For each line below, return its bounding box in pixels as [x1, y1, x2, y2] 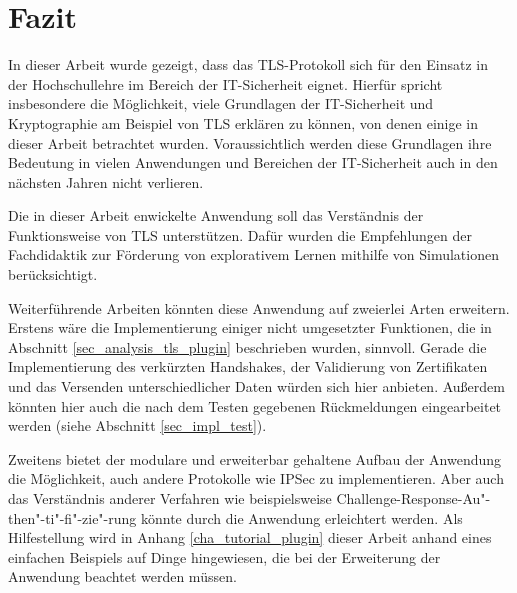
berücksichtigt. [8, 264, 98, 285]
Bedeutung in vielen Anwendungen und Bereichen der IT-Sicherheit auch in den [8, 152, 498, 173]
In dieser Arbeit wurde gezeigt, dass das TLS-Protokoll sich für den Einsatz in [8, 54, 488, 75]
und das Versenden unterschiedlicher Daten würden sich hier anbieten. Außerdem [8, 376, 505, 397]
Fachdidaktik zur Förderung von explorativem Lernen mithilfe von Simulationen [8, 244, 499, 265]
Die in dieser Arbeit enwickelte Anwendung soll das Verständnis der [8, 205, 424, 226]
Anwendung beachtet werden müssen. [8, 566, 237, 587]
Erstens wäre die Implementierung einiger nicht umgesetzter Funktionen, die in [8, 317, 492, 338]
